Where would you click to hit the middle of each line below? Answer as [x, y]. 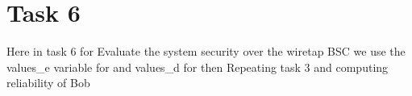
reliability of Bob [48, 83]
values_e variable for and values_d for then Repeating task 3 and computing [198, 67]
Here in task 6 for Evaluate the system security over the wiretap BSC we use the [206, 51]
